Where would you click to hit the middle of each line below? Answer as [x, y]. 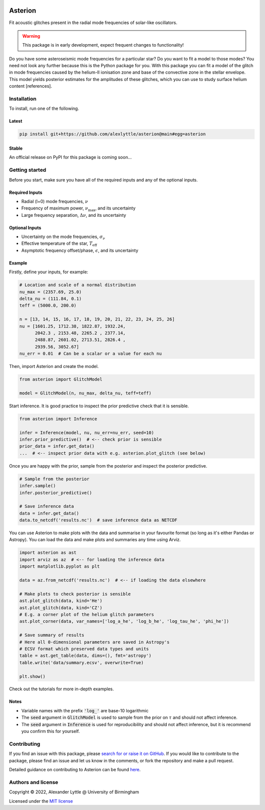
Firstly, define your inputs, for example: [49, 272]
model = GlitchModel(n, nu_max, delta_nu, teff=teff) [85, 393]
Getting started [28, 170]
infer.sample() [38, 486]
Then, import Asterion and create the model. [54, 366]
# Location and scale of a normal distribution [78, 285]
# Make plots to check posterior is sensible [75, 594]
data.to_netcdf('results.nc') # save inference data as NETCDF [98, 520]
